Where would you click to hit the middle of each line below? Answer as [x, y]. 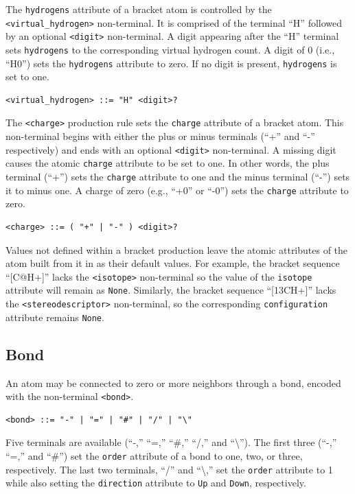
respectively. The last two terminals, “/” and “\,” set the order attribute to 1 [169, 469]
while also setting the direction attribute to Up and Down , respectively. [156, 483]
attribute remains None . [55, 317]
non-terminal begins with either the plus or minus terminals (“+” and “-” [160, 136]
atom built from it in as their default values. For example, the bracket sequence [173, 263]
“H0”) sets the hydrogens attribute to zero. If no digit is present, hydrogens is [171, 63]
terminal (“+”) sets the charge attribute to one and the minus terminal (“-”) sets [178, 177]
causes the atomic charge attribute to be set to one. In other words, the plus [168, 163]
